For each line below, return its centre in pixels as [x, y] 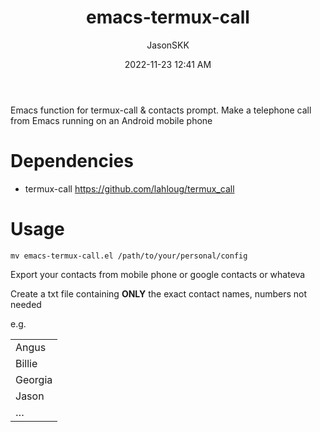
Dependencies [72, 161]
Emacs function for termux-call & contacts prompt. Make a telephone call [161, 110]
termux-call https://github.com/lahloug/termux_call [129, 188]
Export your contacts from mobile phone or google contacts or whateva [158, 274]
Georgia [34, 379]
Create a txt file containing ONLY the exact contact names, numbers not [159, 293]
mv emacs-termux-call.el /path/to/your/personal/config [129, 256]
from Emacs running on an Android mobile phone [111, 120]
